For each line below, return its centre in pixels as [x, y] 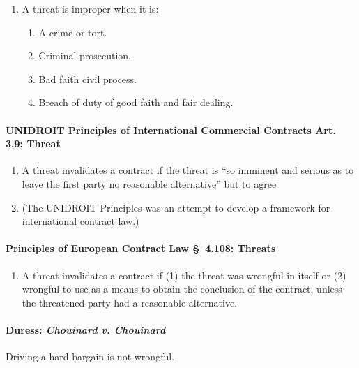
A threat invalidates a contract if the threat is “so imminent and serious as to [188, 170]
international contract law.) [81, 221]
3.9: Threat [33, 143]
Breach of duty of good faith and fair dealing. [136, 102]
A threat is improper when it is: [90, 8]
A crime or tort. [73, 32]
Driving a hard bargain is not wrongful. [90, 356]
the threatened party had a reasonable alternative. [130, 302]
